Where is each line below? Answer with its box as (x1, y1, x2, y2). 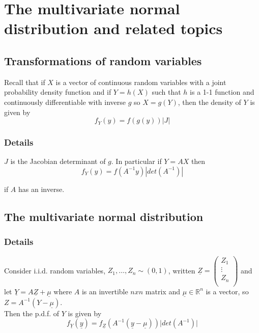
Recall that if (4, 76, 45, 87)
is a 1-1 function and (190, 87, 254, 97)
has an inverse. (18, 183, 65, 194)
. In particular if (111, 156, 162, 166)
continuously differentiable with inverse (4, 96, 126, 107)
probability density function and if (4, 87, 111, 97)
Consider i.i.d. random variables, (4, 265, 106, 275)
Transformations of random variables (4, 52, 202, 68)
